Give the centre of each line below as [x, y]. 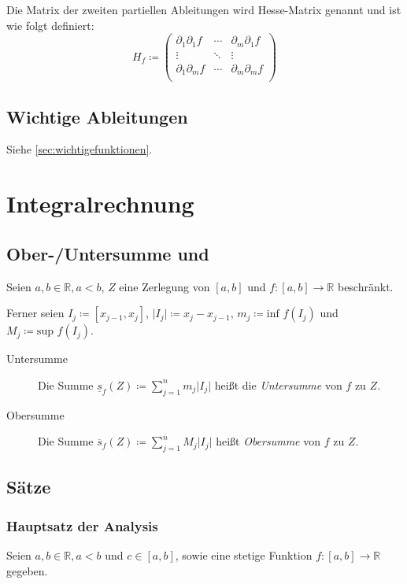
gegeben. [27, 570]
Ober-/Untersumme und [108, 253]
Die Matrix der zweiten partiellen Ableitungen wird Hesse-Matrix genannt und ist [204, 9]
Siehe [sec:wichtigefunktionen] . [80, 149]
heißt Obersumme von [268, 441]
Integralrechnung [100, 203]
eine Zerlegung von [165, 286]
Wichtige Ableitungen [97, 116]
